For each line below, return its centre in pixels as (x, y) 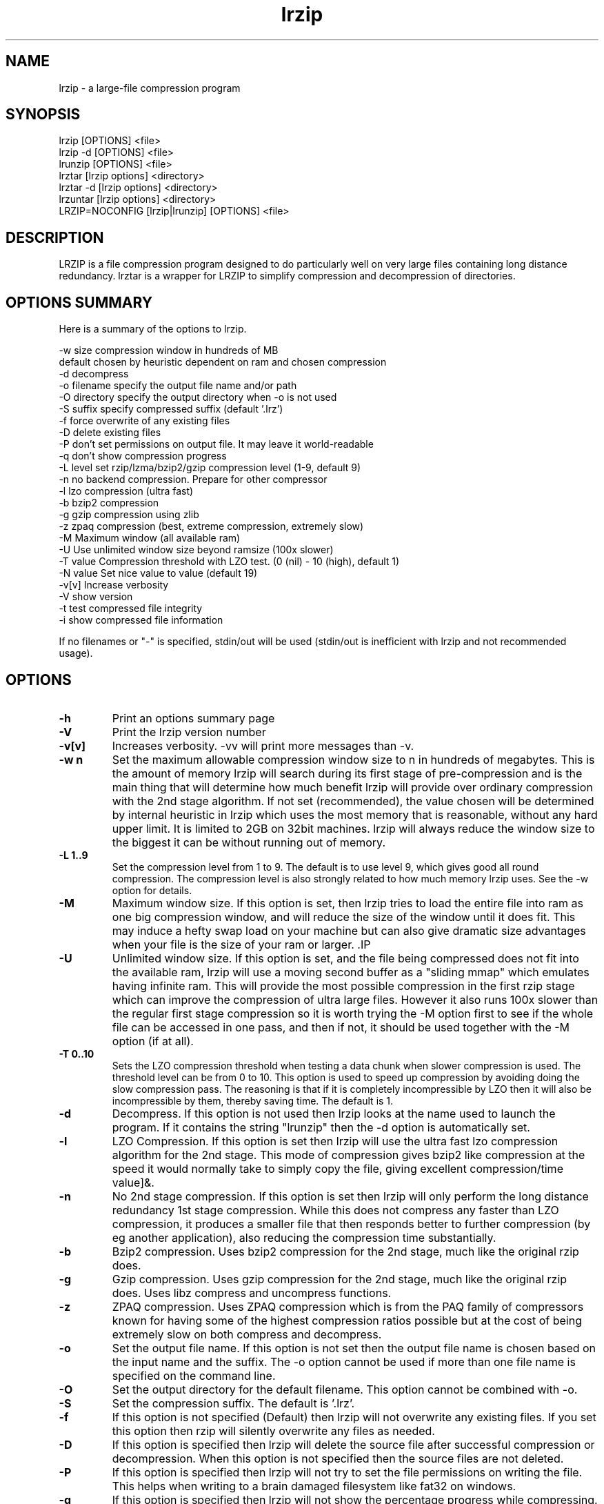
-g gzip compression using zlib (129, 515)
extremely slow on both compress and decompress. (247, 1334)
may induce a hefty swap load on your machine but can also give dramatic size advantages (349, 930)
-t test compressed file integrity (131, 608)
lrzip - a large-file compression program (150, 88)
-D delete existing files (110, 433)
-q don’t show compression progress (143, 456)
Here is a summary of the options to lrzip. (153, 329)
